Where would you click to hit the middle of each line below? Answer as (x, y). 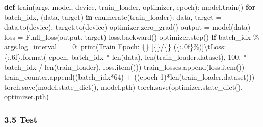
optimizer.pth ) (27, 97)
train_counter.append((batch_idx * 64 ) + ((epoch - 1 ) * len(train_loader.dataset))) (129, 77)
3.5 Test (21, 119)
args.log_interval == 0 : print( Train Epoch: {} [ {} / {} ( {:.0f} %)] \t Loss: (115, 47)
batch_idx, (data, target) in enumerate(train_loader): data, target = (113, 17)
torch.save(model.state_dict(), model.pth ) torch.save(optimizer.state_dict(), (123, 86)
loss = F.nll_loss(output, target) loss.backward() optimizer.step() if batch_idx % (132, 36)
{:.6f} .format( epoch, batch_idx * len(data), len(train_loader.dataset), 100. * (125, 56)
